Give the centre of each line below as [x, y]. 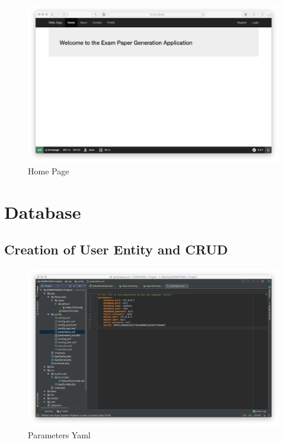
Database [43, 211]
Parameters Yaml [59, 434]
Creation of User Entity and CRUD [116, 249]
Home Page [49, 170]
